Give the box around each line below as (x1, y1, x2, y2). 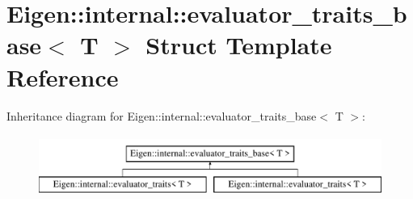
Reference (6, 60, 119, 93)
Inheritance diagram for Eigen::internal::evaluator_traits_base (6, 107, 317, 124)
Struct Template (145, 28, 332, 61)
